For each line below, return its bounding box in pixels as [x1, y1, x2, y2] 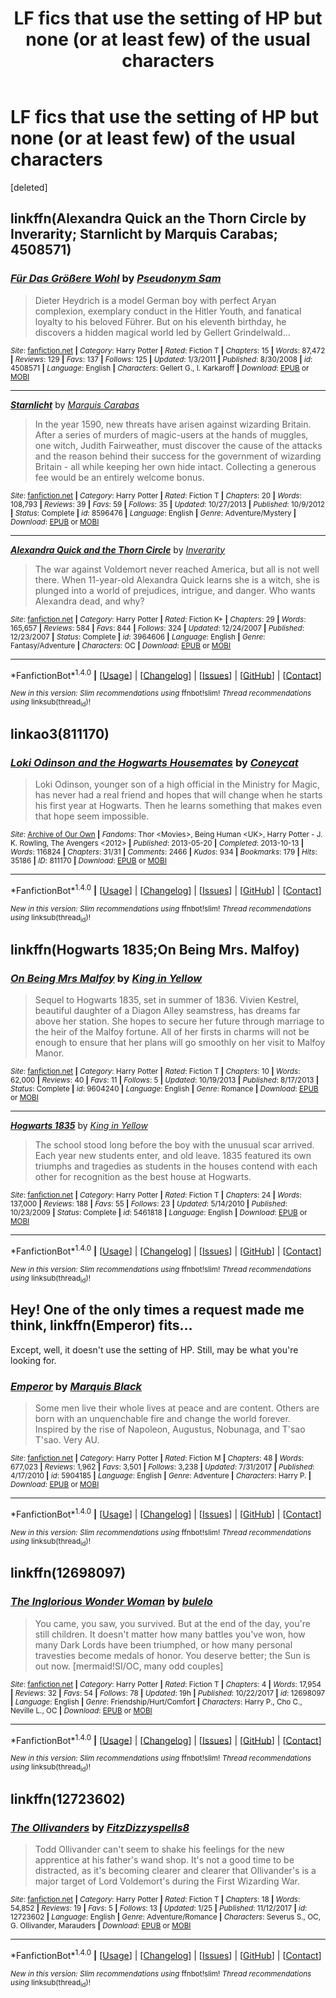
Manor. [34, 1047, 65, 1059]
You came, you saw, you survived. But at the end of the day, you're [34, 1617, 311, 1629]
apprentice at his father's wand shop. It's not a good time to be [34, 1854, 295, 1866]
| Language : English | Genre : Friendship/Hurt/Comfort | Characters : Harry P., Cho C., [10, 1697, 303, 1707]
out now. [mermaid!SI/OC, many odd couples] [34, 1660, 224, 1672]
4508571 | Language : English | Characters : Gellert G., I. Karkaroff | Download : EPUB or [10, 363, 310, 373]
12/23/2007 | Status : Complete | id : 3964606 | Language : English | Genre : [10, 632, 266, 642]
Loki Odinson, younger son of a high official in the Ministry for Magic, [34, 778, 320, 791]
